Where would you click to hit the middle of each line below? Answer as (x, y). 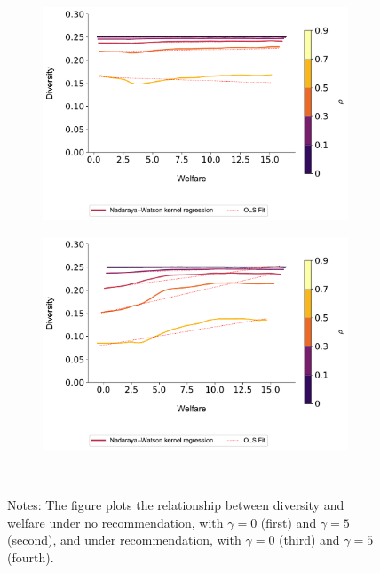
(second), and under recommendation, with (124, 540)
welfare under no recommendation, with (115, 522)
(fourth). (31, 557)
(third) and (309, 540)
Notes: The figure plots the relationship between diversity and (176, 505)
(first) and (289, 522)
